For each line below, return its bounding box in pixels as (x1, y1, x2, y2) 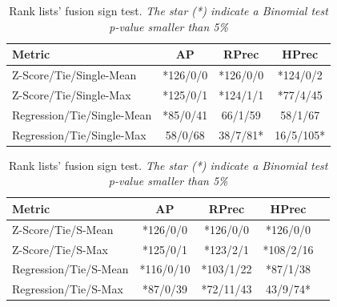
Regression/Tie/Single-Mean (12, 106, 152, 123)
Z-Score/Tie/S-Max (12, 240, 108, 257)
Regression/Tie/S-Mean (12, 261, 129, 277)
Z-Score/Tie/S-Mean (12, 220, 114, 237)
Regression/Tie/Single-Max (12, 126, 146, 143)
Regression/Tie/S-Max (12, 281, 123, 297)
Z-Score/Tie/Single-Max (12, 86, 131, 103)
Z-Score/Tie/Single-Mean (12, 67, 137, 83)
